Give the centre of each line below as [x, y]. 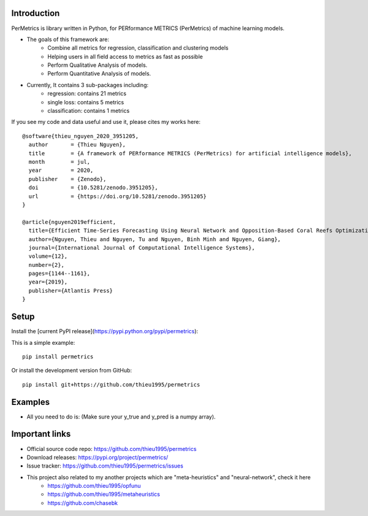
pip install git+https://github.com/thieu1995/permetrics [111, 384]
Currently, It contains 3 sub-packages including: [88, 85]
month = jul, [59, 162]
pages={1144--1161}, [59, 274]
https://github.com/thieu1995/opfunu [94, 486]
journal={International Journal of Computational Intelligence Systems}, [142, 248]
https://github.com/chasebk [82, 503]
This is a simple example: [43, 342]
